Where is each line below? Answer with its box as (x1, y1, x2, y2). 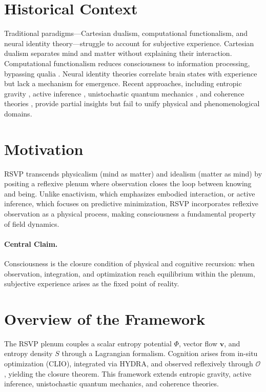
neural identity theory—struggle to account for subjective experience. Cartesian (4, 37, 254, 48)
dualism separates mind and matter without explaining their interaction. (4, 48, 232, 58)
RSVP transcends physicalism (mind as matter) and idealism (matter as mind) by (4, 168, 262, 179)
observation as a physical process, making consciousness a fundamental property (4, 208, 256, 219)
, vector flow (178, 338, 217, 348)
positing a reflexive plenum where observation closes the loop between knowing (4, 178, 252, 189)
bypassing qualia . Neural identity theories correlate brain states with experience (4, 68, 257, 79)
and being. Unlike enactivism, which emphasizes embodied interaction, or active (4, 188, 255, 199)
